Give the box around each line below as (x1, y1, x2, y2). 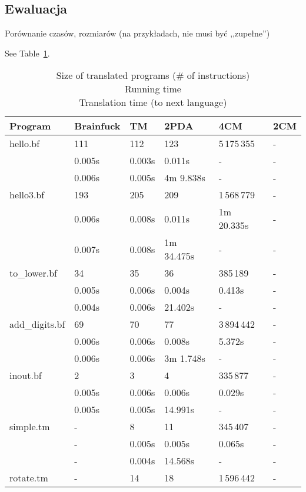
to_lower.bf (9, 266, 57, 280)
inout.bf (9, 368, 42, 383)
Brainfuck (74, 119, 121, 133)
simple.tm (9, 420, 50, 434)
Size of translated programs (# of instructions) (56, 68, 250, 82)
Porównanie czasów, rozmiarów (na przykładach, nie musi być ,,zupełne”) (5, 27, 270, 39)
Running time (125, 82, 181, 96)
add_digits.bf (9, 317, 65, 331)
